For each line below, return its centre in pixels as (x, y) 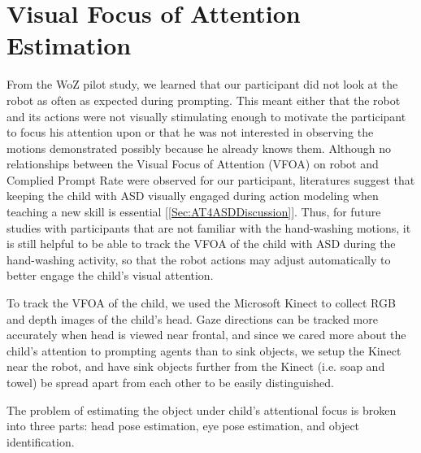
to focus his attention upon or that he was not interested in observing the (190, 132)
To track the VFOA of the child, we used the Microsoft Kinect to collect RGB (201, 303)
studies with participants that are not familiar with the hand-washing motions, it (209, 227)
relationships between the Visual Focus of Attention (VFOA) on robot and (193, 164)
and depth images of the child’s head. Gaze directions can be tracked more (192, 318)
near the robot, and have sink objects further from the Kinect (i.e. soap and (196, 366)
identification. (41, 441)
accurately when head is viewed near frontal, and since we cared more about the (206, 335)
